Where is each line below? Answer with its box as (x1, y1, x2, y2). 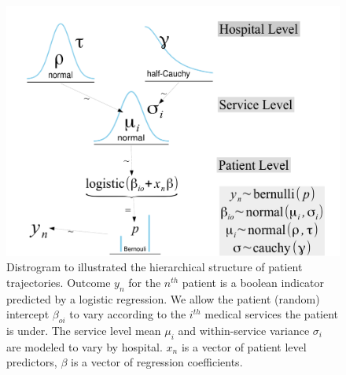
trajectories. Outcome (6, 274, 111, 290)
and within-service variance (178, 322, 310, 338)
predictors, (6, 354, 57, 370)
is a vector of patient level (181, 338, 307, 355)
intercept (6, 306, 50, 322)
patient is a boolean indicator (182, 274, 325, 290)
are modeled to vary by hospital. (6, 338, 163, 355)
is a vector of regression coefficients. (70, 354, 243, 370)
